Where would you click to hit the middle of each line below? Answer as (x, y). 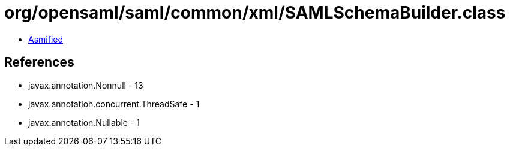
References (39, 62)
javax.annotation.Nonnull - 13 (86, 85)
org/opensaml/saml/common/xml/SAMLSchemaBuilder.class (255, 13)
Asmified (46, 39)
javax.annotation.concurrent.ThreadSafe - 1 (114, 104)
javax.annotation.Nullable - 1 (84, 122)
